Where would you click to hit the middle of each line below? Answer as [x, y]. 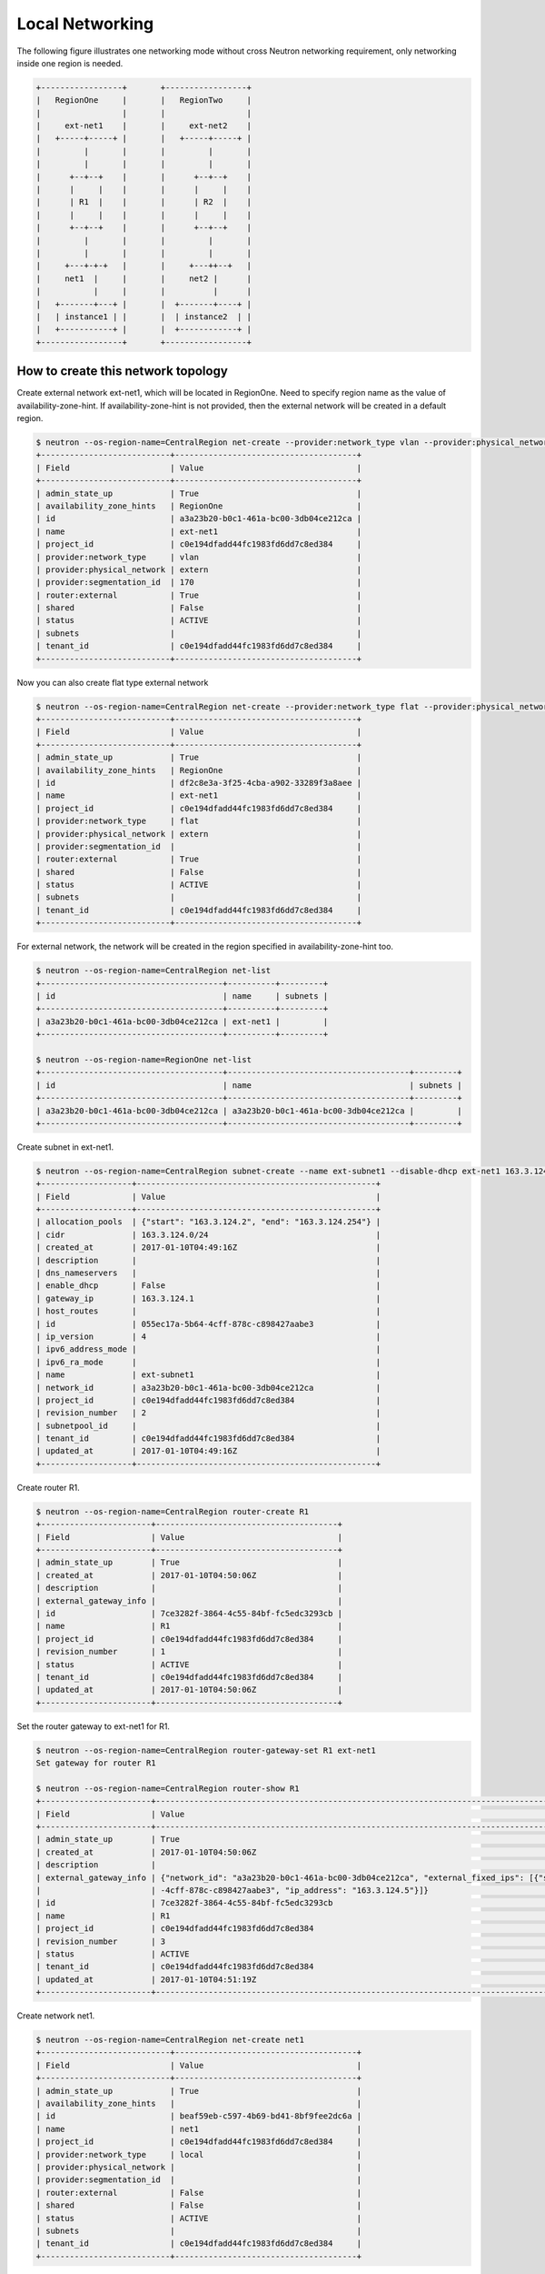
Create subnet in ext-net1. [65, 1147]
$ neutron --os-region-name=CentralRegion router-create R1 [173, 1511]
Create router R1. [49, 1487]
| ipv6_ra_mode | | [208, 1362]
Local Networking [85, 24]
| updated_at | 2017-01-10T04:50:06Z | [189, 1690]
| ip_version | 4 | [208, 1336]
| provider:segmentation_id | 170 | [199, 583]
